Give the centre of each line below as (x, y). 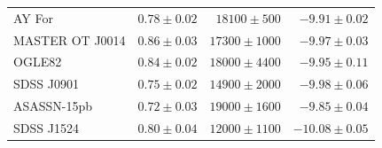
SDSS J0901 (46, 84)
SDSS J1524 (46, 127)
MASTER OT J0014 (70, 39)
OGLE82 (38, 62)
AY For (33, 17)
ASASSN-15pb (53, 106)
